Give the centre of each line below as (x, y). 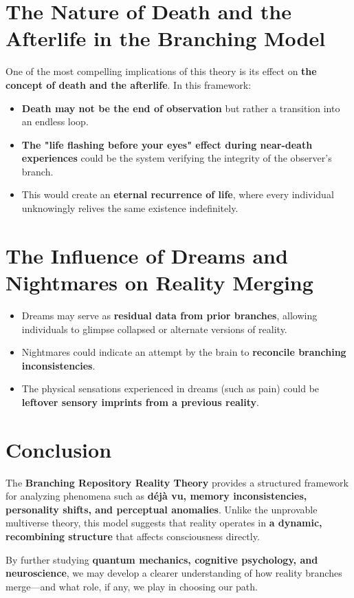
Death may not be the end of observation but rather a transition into (181, 108)
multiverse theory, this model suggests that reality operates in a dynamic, (164, 523)
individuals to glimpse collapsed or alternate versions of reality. (154, 329)
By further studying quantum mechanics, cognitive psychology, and (162, 559)
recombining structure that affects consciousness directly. (133, 536)
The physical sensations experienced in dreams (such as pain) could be (170, 388)
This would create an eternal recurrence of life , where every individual (178, 194)
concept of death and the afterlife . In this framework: (129, 84)
